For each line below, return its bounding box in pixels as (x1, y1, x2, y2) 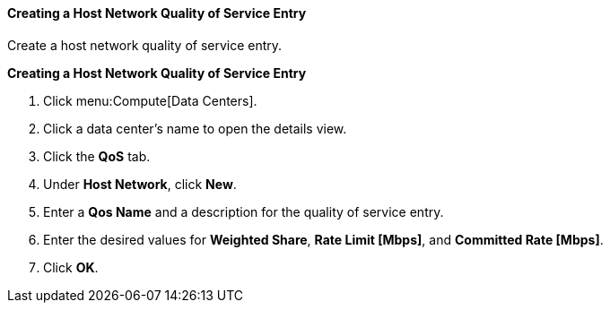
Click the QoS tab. (43, 148, 151, 164)
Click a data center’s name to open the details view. (43, 120, 347, 136)
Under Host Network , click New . (43, 176, 237, 192)
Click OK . (43, 259, 99, 275)
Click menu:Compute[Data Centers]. (43, 92, 257, 108)
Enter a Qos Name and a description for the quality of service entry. (43, 203, 444, 220)
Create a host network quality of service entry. (7, 37, 283, 53)
